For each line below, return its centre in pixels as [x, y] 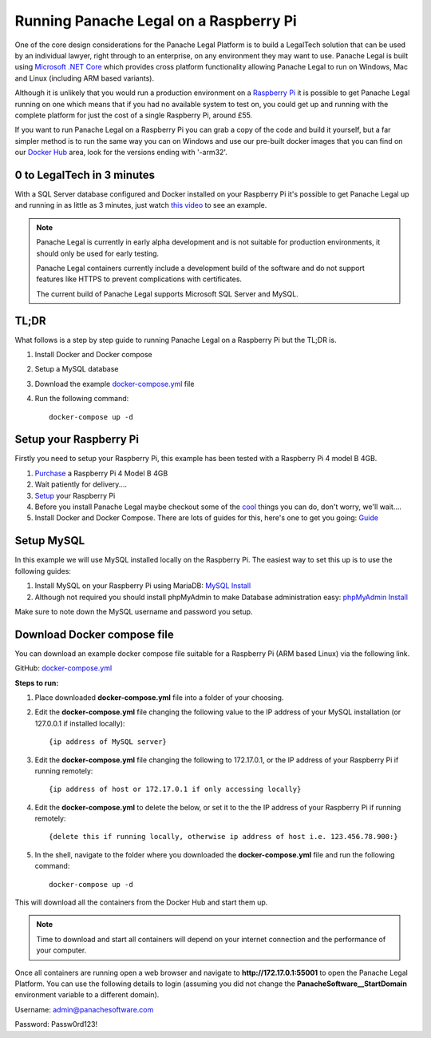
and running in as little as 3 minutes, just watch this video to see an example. [141, 205]
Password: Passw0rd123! [56, 1024]
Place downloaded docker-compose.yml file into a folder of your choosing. [159, 697]
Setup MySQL [50, 541]
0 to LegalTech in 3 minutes [85, 175]
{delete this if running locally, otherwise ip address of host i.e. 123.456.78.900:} [223, 837]
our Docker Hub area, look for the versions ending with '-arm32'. [121, 153]
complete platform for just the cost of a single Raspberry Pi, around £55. [134, 115]
